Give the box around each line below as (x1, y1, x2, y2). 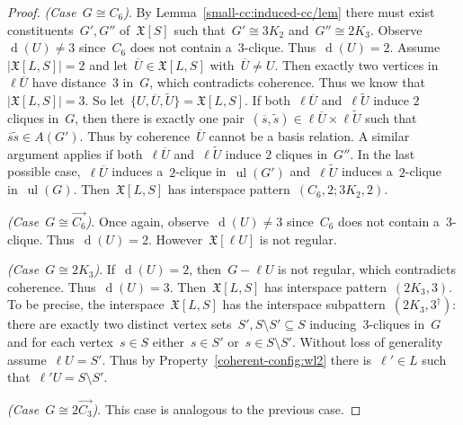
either (152, 332, 184, 350)
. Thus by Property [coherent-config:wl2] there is (102, 350, 372, 368)
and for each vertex (7, 332, 113, 350)
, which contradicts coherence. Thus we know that (149, 73, 425, 92)
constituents (7, 20, 74, 39)
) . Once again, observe (85, 212, 209, 231)
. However (147, 229, 203, 248)
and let (89, 55, 128, 74)
